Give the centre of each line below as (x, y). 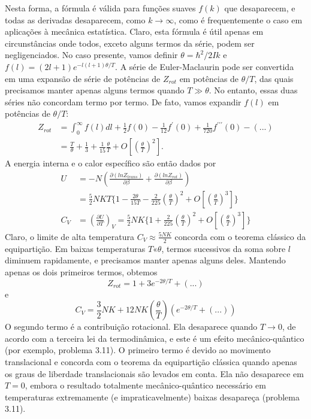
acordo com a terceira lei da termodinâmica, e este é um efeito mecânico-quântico (155, 338)
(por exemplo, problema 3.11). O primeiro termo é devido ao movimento (138, 350)
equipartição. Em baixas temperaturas (75, 248)
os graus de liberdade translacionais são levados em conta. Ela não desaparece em (154, 373)
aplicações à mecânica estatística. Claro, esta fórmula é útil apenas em (134, 31)
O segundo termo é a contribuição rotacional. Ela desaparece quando (131, 327)
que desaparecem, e (260, 8)
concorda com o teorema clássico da (240, 236)
